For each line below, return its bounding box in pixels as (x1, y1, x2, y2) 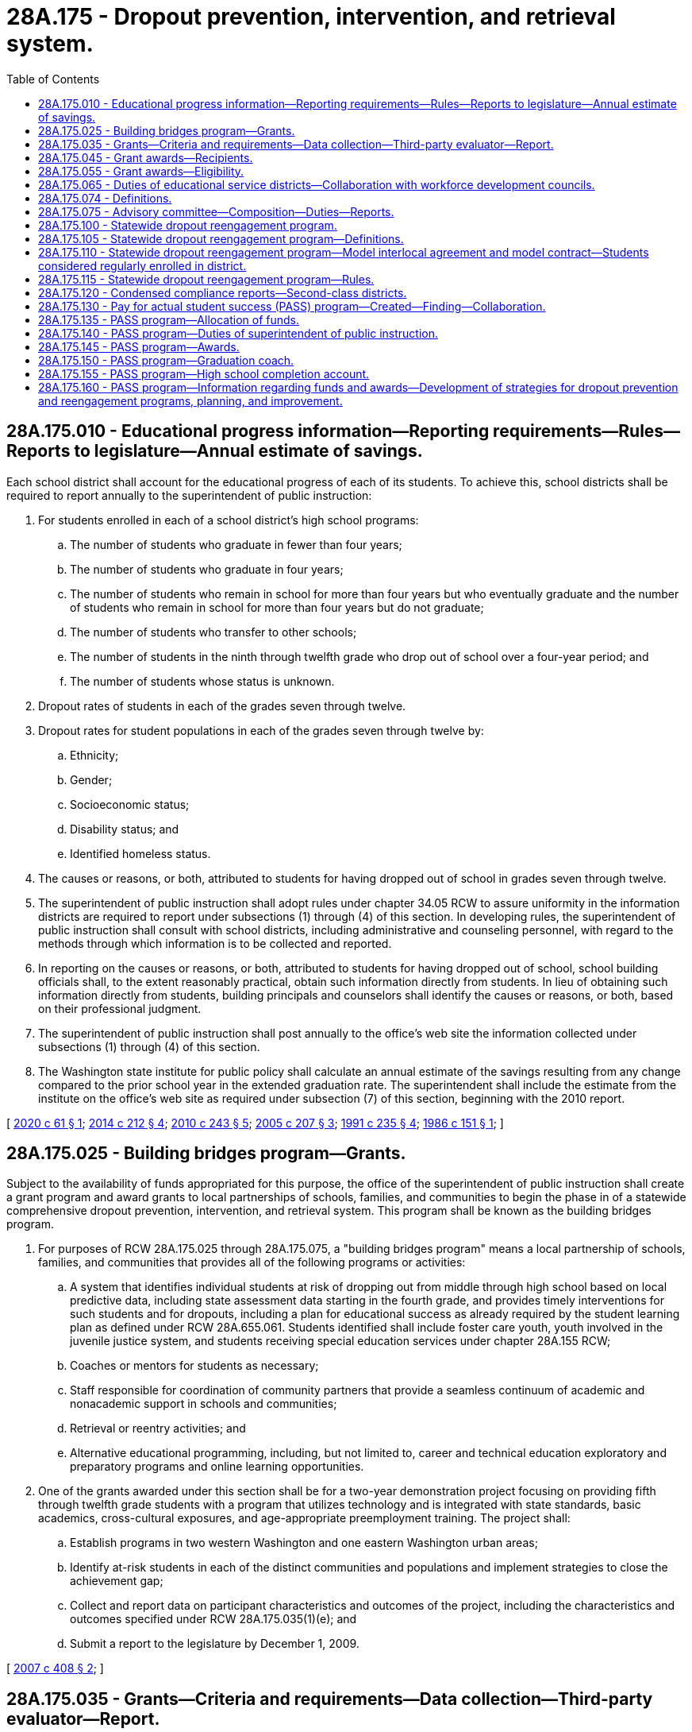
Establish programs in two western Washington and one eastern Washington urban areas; (70, 1536, 538, 1550)
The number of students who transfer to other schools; (70, 624, 357, 639)
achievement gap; (70, 1574, 163, 1588)
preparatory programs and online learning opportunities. (70, 1459, 364, 1474)
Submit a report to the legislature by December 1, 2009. (70, 1637, 359, 1651)
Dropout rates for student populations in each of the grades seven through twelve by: (38, 723, 484, 737)
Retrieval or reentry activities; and (70, 1421, 246, 1436)
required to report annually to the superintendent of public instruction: (6, 488, 372, 502)
